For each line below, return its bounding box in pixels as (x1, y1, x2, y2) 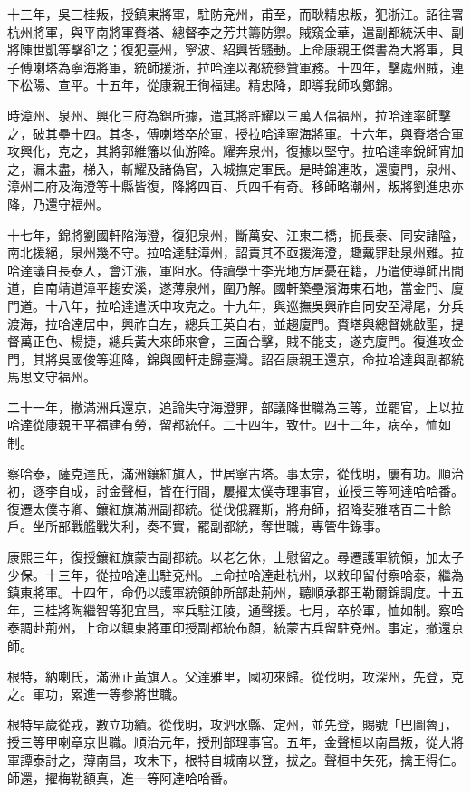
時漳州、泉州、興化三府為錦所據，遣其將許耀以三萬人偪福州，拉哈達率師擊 (7, 105, 451, 124)
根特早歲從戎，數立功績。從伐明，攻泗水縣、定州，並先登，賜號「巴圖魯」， (7, 714, 457, 733)
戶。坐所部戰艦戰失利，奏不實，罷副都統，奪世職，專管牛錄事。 (7, 517, 388, 536)
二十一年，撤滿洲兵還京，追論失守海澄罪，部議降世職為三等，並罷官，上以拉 (7, 397, 464, 416)
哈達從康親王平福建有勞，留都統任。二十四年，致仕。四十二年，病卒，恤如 (7, 415, 451, 434)
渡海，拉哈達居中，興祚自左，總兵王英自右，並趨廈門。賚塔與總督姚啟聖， (7, 314, 451, 333)
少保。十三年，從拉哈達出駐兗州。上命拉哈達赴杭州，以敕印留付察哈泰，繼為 (7, 565, 464, 584)
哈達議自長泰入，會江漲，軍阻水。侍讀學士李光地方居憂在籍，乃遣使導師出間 (7, 260, 464, 279)
